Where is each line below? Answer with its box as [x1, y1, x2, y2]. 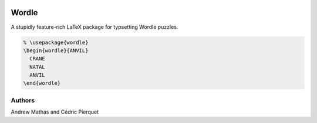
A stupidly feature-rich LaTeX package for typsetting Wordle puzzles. [11, 23, 178, 30]
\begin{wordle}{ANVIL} [23, 47, 89, 54]
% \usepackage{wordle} [23, 39, 89, 46]
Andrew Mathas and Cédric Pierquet [11, 108, 99, 115]
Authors [11, 96, 35, 104]
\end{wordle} [23, 80, 61, 87]
